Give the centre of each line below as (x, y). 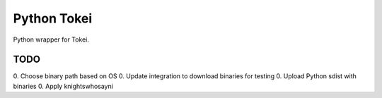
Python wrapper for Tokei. (51, 39)
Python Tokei (53, 18)
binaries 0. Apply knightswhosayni (63, 86)
